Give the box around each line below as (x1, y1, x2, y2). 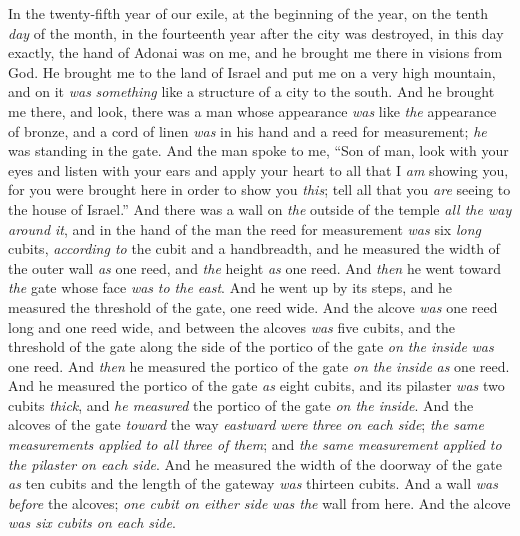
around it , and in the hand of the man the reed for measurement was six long (8, 218, 481, 239)
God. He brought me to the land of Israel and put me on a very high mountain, (8, 61, 496, 82)
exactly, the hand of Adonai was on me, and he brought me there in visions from (8, 42, 503, 63)
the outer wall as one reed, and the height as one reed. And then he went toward (8, 257, 502, 278)
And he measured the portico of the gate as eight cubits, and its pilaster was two (8, 375, 505, 396)
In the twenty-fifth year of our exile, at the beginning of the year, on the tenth (8, 3, 489, 23)
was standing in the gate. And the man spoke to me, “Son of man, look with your (8, 140, 509, 161)
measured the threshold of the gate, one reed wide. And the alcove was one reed (8, 296, 498, 317)
